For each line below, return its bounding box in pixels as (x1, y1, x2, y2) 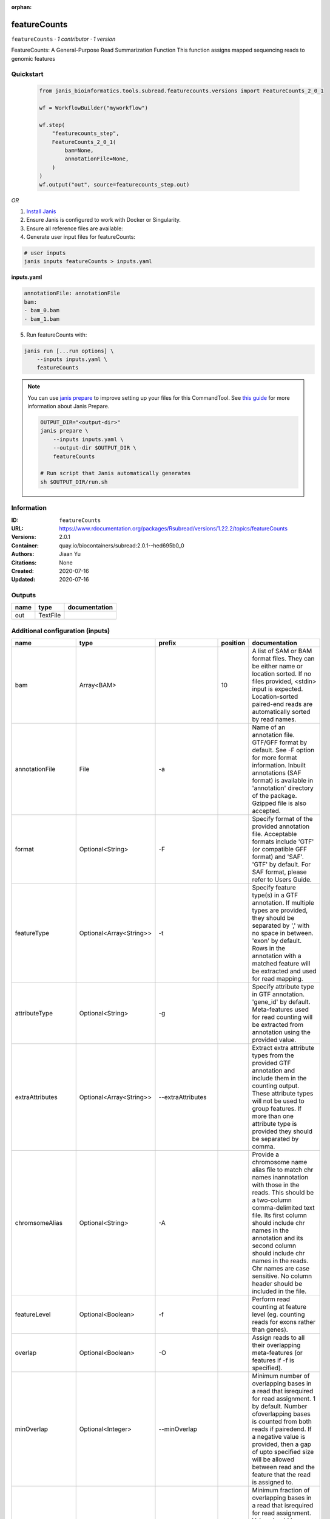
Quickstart (11, 70, 44, 78)
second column (252, 1241, 297, 1250)
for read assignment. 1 (252, 1394, 315, 1403)
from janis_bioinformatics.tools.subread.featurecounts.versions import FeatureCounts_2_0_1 (39, 87, 324, 94)
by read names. (252, 715, 297, 724)
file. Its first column (252, 1211, 308, 1219)
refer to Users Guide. (252, 876, 312, 884)
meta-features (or (252, 1349, 303, 1357)
